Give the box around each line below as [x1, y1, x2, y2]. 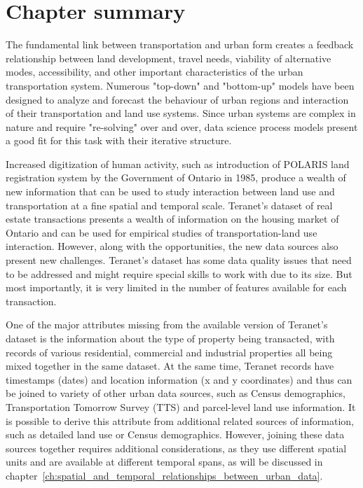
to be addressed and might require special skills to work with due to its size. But [6, 266, 352, 281]
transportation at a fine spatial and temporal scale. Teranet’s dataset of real [6, 197, 333, 212]
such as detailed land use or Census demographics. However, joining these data [6, 427, 345, 442]
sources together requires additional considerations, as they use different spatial [6, 440, 347, 455]
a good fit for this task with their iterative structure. [6, 133, 232, 148]
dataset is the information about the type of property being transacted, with [6, 331, 335, 345]
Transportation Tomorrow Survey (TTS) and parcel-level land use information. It [6, 399, 356, 414]
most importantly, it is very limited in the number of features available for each [6, 280, 347, 295]
